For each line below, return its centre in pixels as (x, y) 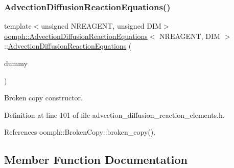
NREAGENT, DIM (190, 36)
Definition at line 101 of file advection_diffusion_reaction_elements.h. (114, 114)
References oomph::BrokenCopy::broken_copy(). (80, 132)
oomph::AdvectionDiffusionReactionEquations (76, 36)
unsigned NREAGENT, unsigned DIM (101, 26)
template (18, 26)
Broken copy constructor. (43, 98)
